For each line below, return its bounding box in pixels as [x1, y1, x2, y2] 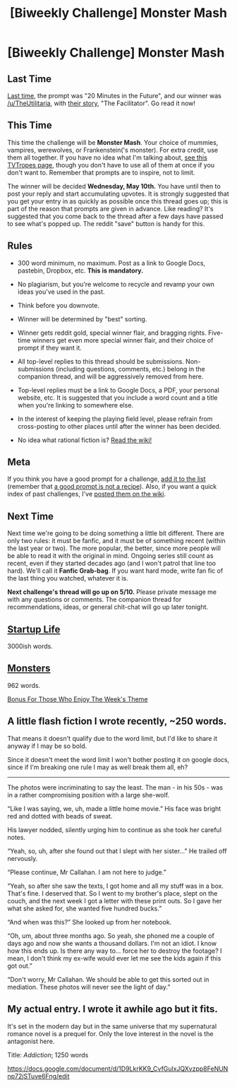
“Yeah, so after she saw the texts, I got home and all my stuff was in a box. [7, 881, 224, 890]
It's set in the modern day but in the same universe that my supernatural [7, 1022, 217, 1030]
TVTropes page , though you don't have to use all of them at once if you [7, 160, 215, 169]
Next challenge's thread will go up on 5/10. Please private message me [7, 588, 217, 596]
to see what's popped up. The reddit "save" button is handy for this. [7, 219, 205, 227]
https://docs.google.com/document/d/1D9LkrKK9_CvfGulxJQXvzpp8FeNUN [7, 1064, 229, 1073]
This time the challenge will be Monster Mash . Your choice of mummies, [7, 138, 219, 146]
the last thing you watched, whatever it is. [7, 574, 128, 583]
